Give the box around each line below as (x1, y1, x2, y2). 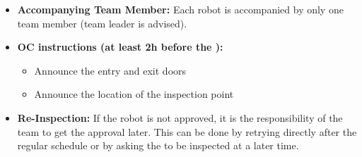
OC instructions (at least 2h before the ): (17, 39, 223, 54)
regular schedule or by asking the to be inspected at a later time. (17, 138, 299, 153)
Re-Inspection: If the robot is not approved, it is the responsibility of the (17, 110, 343, 125)
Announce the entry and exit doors (34, 63, 187, 77)
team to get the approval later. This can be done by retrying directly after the (17, 124, 357, 139)
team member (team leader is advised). (17, 15, 187, 30)
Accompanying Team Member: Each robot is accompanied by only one (17, 2, 344, 16)
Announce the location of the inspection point (34, 87, 234, 101)
